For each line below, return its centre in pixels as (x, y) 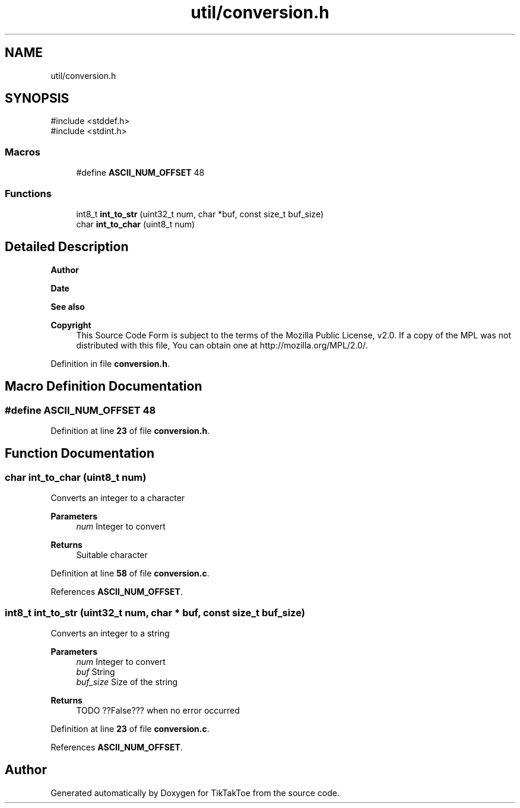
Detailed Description (67, 247)
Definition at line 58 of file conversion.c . (130, 573)
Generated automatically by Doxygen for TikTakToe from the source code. (195, 793)
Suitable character (112, 555)
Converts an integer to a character (118, 498)
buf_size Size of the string (127, 682)
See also (68, 306)
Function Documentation (80, 454)
